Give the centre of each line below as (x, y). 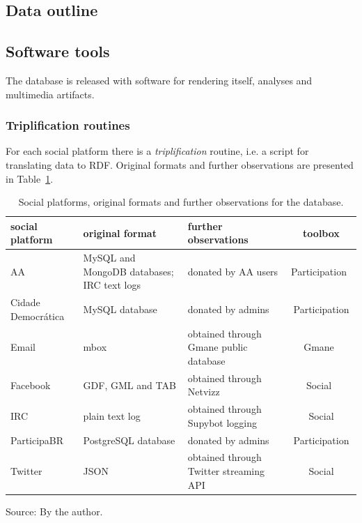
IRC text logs (112, 285)
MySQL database (120, 309)
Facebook (31, 385)
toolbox (321, 233)
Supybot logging (222, 422)
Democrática (38, 316)
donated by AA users (233, 271)
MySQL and (109, 258)
